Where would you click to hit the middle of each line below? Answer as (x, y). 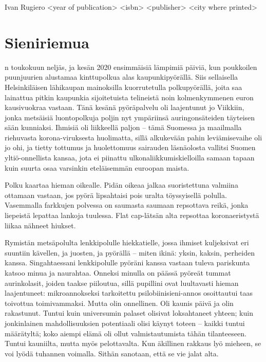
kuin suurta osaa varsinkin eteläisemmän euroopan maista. (97, 167)
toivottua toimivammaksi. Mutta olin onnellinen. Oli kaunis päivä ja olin (119, 303)
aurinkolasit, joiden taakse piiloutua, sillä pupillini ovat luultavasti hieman (122, 283)
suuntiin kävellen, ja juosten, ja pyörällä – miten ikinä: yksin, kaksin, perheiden (130, 252)
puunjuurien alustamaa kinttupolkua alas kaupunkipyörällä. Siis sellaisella (121, 77)
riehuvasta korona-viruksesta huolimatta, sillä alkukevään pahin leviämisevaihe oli (134, 137)
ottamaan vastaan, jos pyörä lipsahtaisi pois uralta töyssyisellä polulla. (116, 195)
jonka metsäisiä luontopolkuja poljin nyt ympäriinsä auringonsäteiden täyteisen (130, 117)
